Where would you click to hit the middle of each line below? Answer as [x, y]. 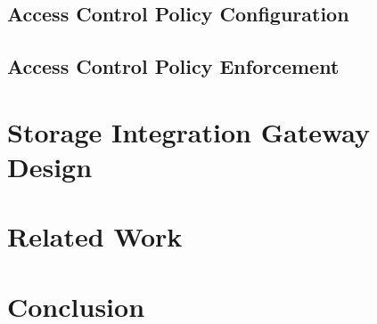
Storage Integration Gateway [189, 131]
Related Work [95, 236]
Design [50, 166]
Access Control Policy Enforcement [173, 66]
